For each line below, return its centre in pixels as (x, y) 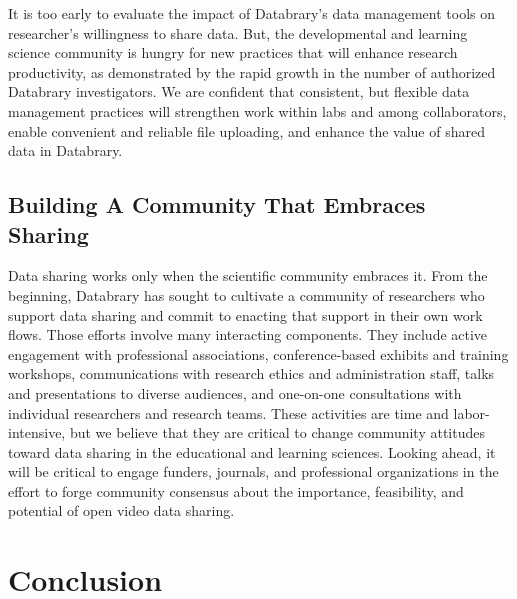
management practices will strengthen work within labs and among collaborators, (257, 110)
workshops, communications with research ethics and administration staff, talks (251, 373)
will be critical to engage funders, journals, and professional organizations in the (253, 471)
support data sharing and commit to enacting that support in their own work (245, 314)
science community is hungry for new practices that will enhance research (233, 52)
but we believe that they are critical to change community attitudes (277, 432)
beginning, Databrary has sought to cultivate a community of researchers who (246, 294)
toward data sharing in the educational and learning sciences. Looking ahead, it (252, 451)
